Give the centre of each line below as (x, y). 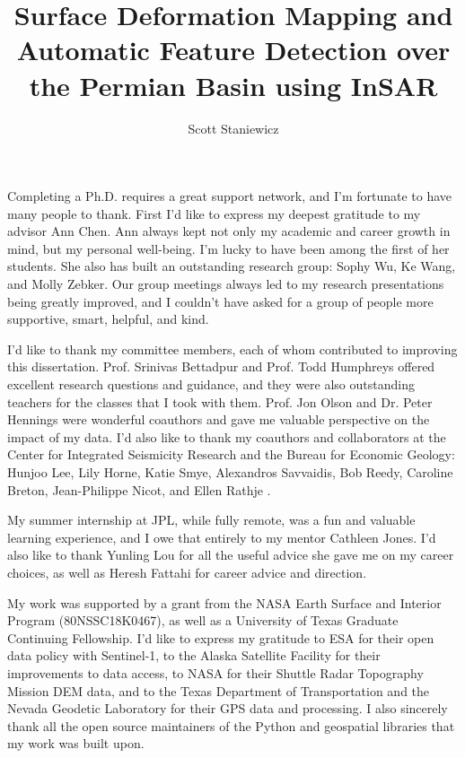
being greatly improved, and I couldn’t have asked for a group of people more (220, 301)
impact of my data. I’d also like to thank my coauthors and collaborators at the (227, 436)
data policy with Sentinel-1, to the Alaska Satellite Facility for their (194, 655)
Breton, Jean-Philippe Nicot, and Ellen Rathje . (139, 489)
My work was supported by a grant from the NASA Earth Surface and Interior (224, 602)
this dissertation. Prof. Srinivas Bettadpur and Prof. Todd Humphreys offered (221, 366)
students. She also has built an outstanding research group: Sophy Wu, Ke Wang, (232, 266)
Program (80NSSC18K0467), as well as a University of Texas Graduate (203, 620)
